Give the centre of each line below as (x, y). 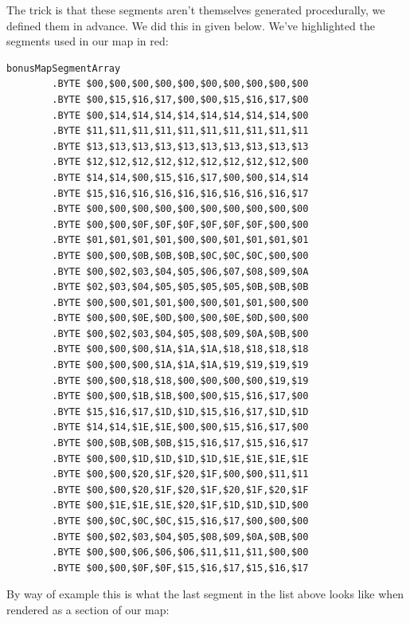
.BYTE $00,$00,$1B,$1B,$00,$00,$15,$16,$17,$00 (180, 396)
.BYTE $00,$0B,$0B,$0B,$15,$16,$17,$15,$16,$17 (180, 443)
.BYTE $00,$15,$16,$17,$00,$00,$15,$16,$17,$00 (180, 99)
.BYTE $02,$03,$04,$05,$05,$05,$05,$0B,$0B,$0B (180, 287)
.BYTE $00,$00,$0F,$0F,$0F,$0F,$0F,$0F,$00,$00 (180, 224)
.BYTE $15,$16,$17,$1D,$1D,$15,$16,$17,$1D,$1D (180, 411)
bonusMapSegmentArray (64, 68)
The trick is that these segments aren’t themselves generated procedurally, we (196, 10)
